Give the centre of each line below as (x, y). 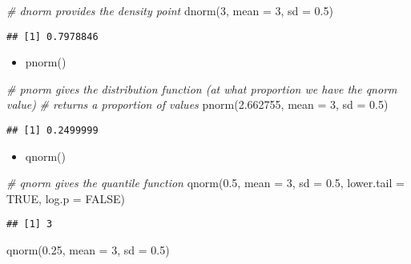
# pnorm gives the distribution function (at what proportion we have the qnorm (202, 88)
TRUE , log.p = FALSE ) (66, 198)
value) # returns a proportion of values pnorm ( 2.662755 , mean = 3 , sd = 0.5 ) (197, 104)
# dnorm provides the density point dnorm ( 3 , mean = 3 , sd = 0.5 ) (170, 10)
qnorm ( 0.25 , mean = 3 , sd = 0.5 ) (88, 250)
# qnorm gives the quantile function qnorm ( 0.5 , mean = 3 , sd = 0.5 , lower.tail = (205, 183)
